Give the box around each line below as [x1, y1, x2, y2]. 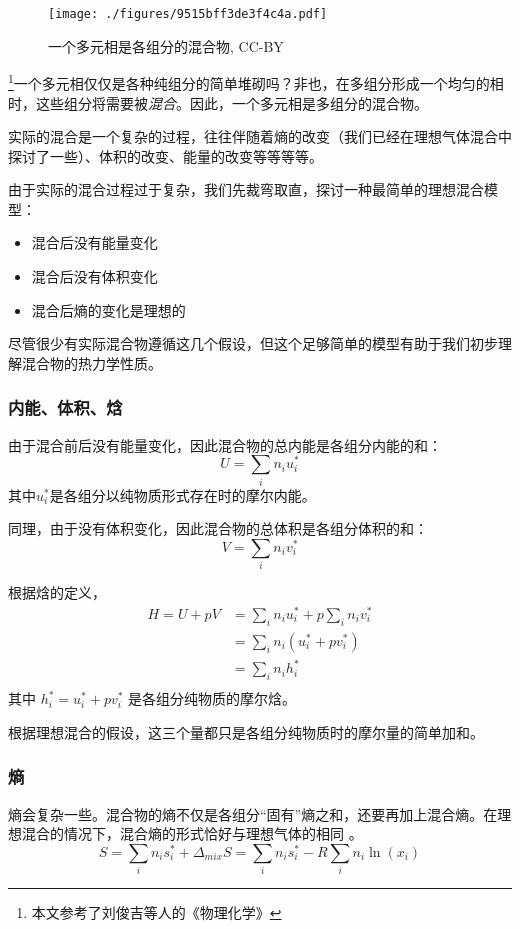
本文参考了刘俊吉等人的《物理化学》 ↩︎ [31, 902, 282, 923]
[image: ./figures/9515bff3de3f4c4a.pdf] [48, 7, 328, 21]
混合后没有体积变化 [31, 266, 158, 287]
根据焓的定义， [8, 582, 106, 603]
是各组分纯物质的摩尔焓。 [128, 688, 297, 709]
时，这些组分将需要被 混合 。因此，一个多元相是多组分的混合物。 [8, 92, 428, 113]
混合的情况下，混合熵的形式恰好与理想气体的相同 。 [21, 823, 363, 844]
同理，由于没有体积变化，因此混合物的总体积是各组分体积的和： [8, 518, 428, 539]
